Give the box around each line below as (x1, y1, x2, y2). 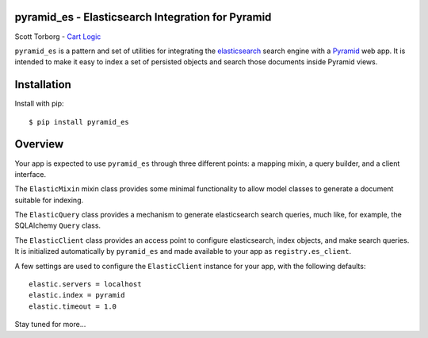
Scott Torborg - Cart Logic (14, 32, 101, 41)
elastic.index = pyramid (29, 290, 125, 300)
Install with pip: (14, 99, 64, 109)
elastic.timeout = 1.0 (29, 302, 117, 311)
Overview (14, 137, 64, 151)
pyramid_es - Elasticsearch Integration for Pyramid (14, 10, 272, 24)
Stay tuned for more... (14, 320, 86, 329)
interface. (14, 169, 47, 179)
